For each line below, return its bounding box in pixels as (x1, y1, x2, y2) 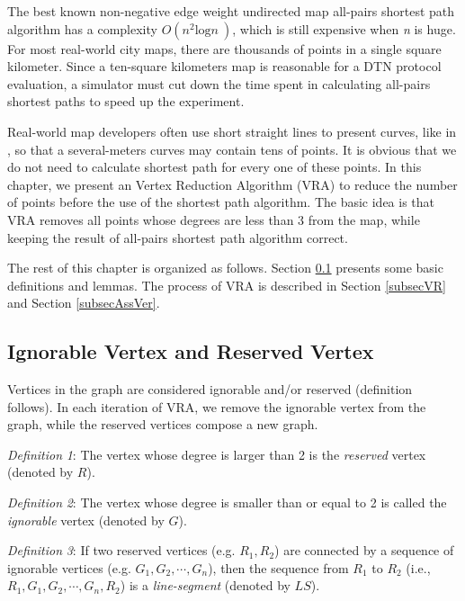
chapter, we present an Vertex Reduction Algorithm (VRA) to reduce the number (7, 175, 458, 193)
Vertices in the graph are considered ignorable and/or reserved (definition (7, 380, 413, 399)
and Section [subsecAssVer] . (7, 293, 160, 312)
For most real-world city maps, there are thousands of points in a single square (7, 39, 442, 58)
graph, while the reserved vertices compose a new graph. (7, 415, 318, 434)
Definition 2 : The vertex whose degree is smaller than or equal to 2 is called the (7, 493, 447, 512)
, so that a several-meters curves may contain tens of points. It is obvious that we (7, 139, 457, 158)
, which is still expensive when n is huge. (232, 19, 456, 38)
